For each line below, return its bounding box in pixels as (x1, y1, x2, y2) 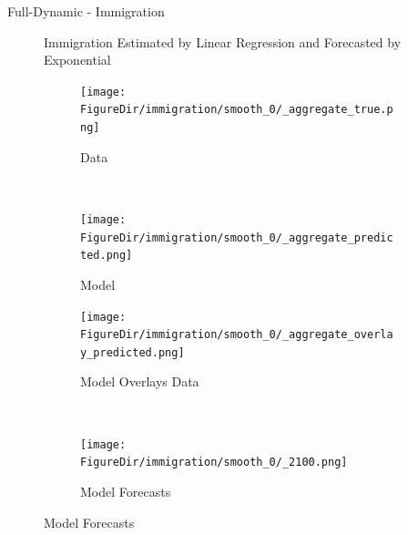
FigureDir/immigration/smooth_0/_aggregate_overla (80, 328, 393, 342)
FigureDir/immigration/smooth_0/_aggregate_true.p (80, 103, 393, 117)
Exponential (44, 50, 111, 69)
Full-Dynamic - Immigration (7, 2, 165, 20)
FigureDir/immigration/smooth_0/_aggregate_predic (80, 231, 393, 244)
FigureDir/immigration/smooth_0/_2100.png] (80, 456, 348, 469)
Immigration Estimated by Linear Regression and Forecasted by (44, 32, 402, 51)
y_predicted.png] (80, 345, 185, 359)
